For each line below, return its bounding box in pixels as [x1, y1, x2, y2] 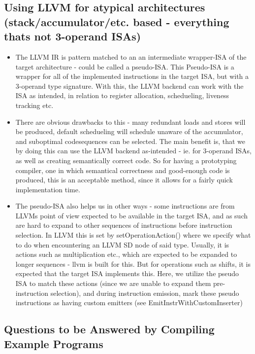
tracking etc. [15, 100, 54, 110]
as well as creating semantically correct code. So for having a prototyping [15, 155, 237, 165]
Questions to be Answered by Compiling [4, 321, 215, 337]
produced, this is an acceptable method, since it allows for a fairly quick [15, 175, 233, 185]
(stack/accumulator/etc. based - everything [4, 14, 229, 29]
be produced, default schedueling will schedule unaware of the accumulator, [15, 126, 243, 137]
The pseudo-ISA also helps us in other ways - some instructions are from [15, 201, 235, 211]
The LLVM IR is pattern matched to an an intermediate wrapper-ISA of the [15, 51, 247, 62]
